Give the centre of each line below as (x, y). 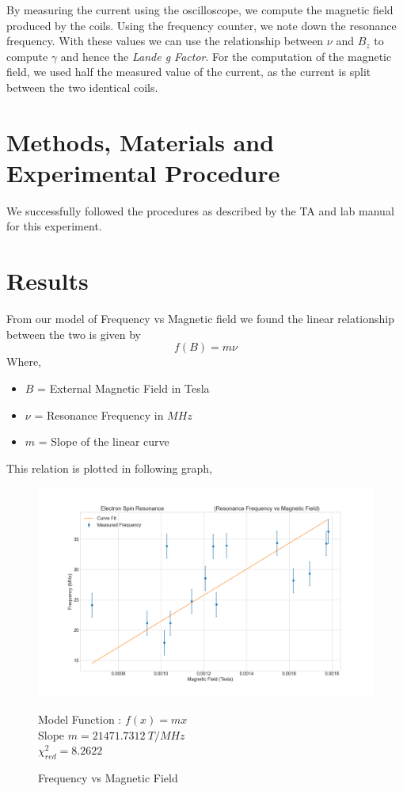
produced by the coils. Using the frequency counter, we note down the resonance (201, 25)
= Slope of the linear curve (104, 441)
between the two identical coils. (82, 87)
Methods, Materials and (141, 141)
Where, (24, 361)
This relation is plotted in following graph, (110, 468)
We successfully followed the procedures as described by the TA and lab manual (200, 210)
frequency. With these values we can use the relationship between (165, 41)
